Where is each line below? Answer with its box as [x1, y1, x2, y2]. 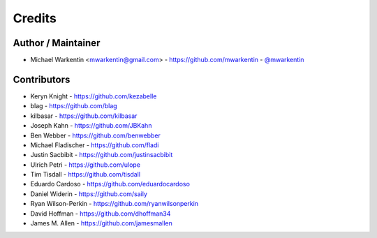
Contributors [13, 73, 71, 85]
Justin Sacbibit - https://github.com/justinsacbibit [30, 151, 173, 159]
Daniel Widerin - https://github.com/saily [30, 189, 148, 198]
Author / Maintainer [13, 37, 101, 49]
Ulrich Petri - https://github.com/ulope [30, 161, 141, 169]
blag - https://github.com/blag [30, 102, 118, 110]
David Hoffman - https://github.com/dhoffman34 [30, 209, 171, 218]
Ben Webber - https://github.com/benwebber [30, 131, 161, 140]
